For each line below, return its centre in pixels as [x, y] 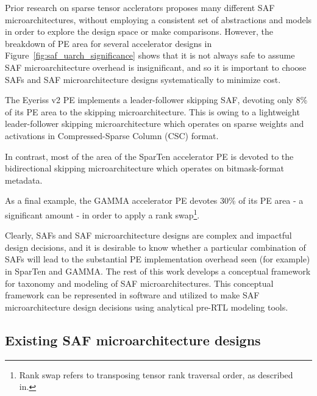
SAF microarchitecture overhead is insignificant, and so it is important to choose [156, 67]
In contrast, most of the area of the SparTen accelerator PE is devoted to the [149, 156]
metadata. [24, 180]
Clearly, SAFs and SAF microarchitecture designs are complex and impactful [148, 235]
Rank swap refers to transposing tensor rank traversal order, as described [156, 374]
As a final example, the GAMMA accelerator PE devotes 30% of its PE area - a [154, 200]
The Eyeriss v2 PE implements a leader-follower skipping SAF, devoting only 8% [156, 100]
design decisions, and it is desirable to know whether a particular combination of [155, 247]
